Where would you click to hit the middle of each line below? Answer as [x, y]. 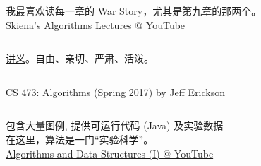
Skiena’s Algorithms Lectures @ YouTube [96, 24]
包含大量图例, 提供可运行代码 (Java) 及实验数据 [115, 125]
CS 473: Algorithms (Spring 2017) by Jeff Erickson [116, 91]
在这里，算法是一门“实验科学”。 [80, 139]
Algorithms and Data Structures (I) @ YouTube [110, 153]
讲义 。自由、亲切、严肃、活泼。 [80, 58]
